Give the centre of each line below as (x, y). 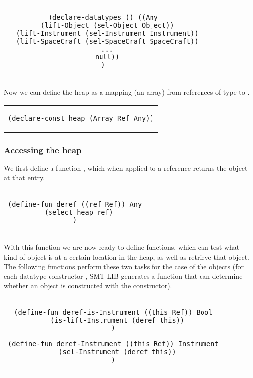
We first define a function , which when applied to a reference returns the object (126, 168)
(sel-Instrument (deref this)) (117, 351)
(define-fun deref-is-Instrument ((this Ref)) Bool (113, 312)
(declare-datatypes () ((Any (103, 17)
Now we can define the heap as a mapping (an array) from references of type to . (127, 92)
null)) (107, 57)
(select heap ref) (79, 212)
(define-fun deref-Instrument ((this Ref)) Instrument (113, 344)
